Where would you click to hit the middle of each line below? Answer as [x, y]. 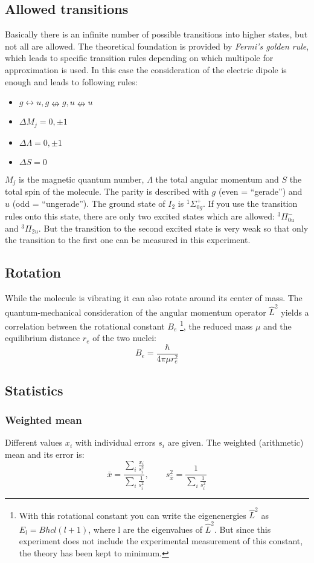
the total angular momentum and [217, 179]
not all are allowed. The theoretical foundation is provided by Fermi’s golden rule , [157, 46]
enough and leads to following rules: [71, 81]
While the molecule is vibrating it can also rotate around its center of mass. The [154, 298]
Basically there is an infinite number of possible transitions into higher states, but [156, 34]
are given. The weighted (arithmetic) [235, 442]
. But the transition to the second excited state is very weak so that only [173, 228]
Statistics [34, 390]
